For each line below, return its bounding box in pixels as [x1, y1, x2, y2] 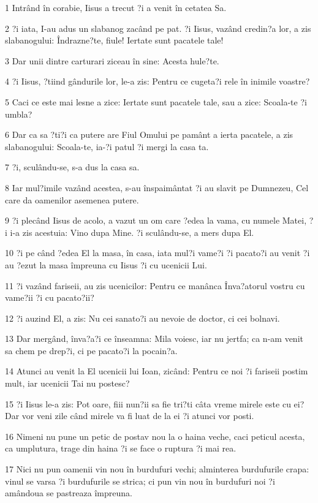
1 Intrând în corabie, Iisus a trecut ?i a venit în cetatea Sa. [5, 1, 227, 13]
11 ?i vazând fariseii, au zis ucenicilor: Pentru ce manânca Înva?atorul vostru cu [5, 279, 305, 292]
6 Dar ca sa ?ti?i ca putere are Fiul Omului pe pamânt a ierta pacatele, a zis [5, 128, 293, 141]
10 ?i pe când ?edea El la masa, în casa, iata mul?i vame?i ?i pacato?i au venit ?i [5, 246, 310, 259]
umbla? [5, 107, 32, 120]
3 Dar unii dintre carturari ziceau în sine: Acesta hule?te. [5, 54, 219, 67]
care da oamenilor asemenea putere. [5, 193, 139, 206]
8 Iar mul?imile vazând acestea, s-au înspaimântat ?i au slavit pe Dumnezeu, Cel [5, 181, 309, 194]
